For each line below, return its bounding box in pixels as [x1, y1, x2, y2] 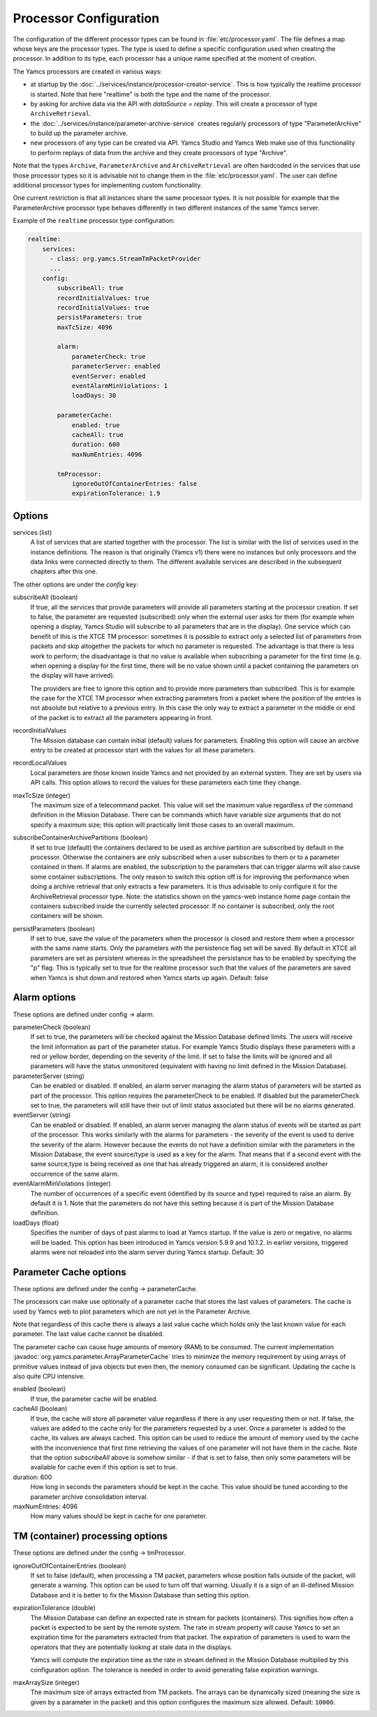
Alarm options [13, 991, 76, 1003]
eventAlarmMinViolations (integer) [13, 1179, 111, 1188]
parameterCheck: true [71, 352, 146, 360]
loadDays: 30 [71, 391, 117, 400]
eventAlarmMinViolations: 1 [71, 382, 168, 390]
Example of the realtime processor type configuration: [13, 217, 175, 225]
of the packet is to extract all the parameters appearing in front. [30, 713, 213, 721]
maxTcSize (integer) [13, 791, 71, 800]
